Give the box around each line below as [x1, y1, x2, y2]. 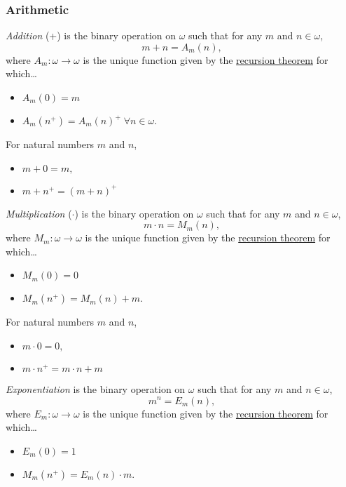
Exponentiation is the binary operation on [6, 381, 186, 396]
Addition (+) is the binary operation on [6, 28, 177, 43]
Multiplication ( [6, 206, 72, 220]
